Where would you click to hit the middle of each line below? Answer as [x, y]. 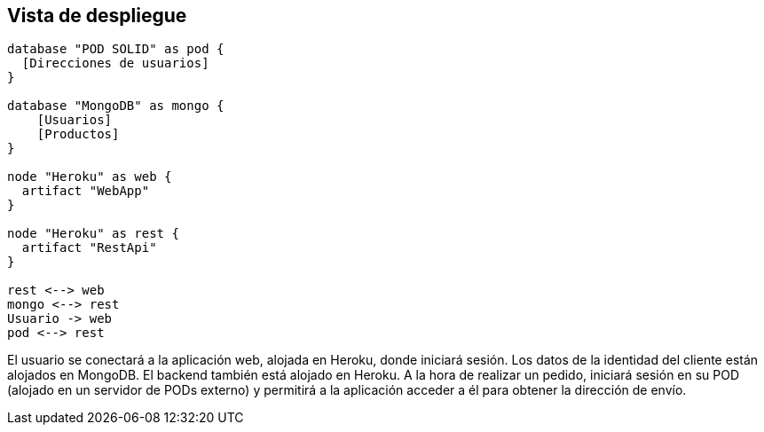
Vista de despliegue [97, 16]
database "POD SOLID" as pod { [116, 49]
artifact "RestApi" [89, 248]
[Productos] [78, 134]
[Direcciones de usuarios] [115, 63]
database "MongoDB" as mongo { [116, 106]
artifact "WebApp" [86, 191]
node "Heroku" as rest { [93, 234]
